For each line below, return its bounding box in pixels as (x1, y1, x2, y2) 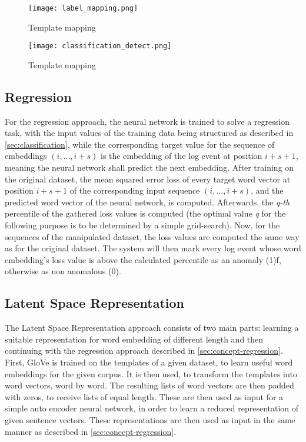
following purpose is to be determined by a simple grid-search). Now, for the (5, 219, 280, 231)
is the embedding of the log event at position (101, 149, 262, 162)
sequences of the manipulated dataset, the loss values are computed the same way (5, 230, 300, 242)
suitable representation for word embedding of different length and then (5, 333, 264, 345)
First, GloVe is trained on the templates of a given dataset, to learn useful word (5, 356, 293, 368)
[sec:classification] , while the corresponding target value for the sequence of (5, 138, 275, 150)
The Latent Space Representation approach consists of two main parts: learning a (5, 321, 299, 334)
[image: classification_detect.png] (28, 42, 172, 51)
